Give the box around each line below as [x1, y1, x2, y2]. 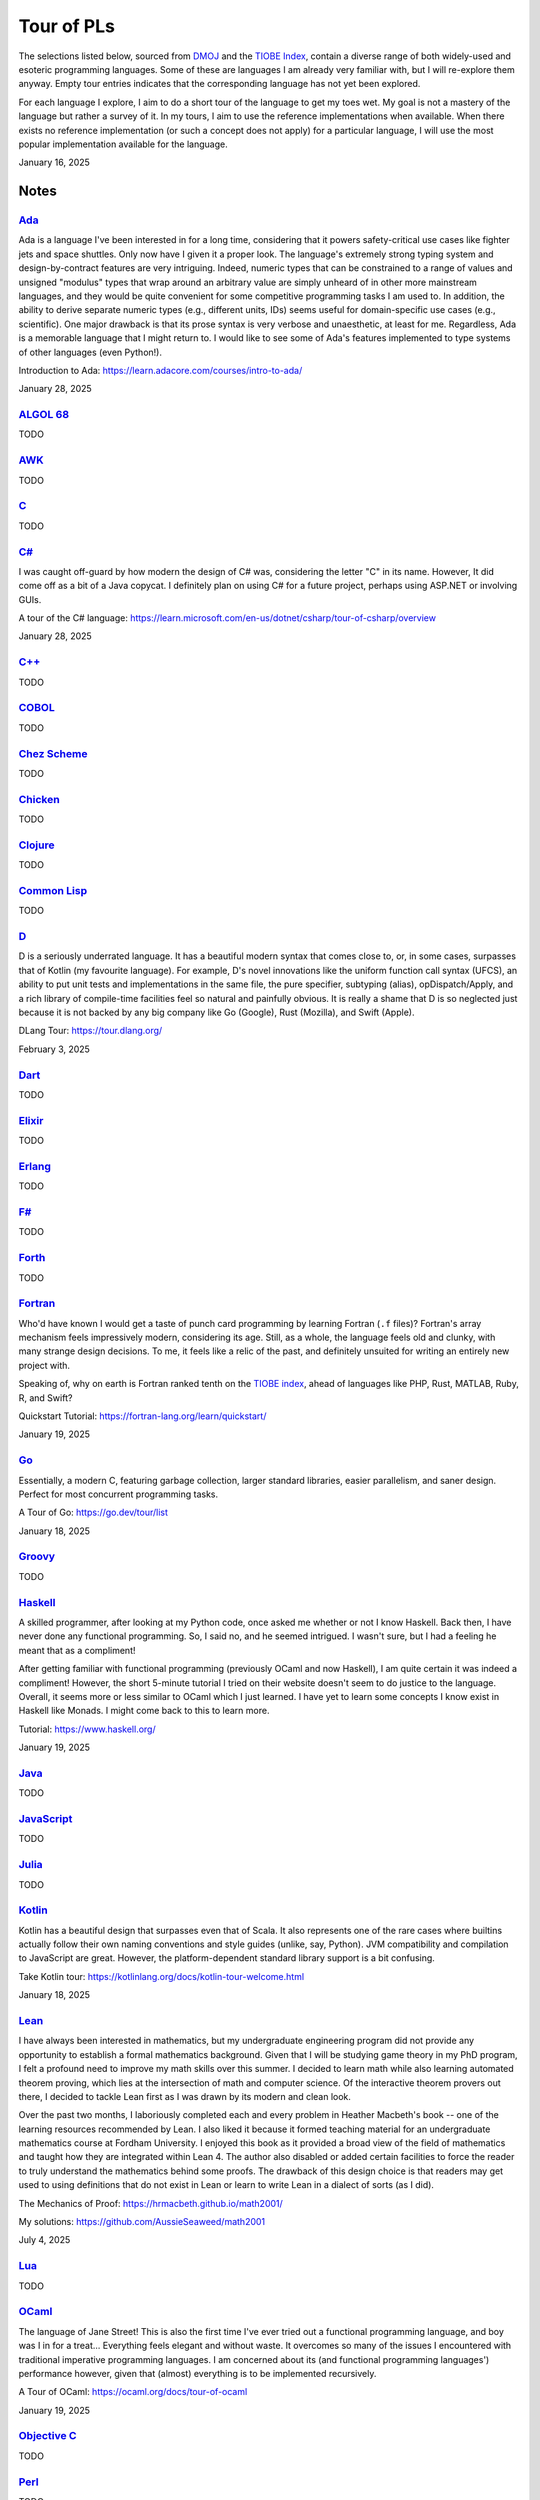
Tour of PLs [18, 15, 115, 37]
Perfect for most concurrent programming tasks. [18, 1488, 219, 1500]
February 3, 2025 [18, 1043, 90, 1055]
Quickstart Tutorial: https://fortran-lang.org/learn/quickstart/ [18, 1410, 267, 1422]
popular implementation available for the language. [18, 138, 229, 150]
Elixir [18, 1113, 44, 1127]
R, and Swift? [18, 1391, 73, 1404]
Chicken [18, 792, 60, 806]
